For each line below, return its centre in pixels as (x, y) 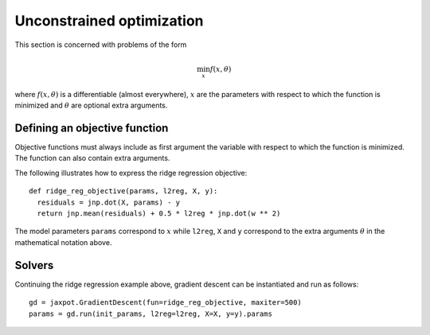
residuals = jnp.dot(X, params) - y (109, 202)
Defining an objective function (92, 128)
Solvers (34, 265)
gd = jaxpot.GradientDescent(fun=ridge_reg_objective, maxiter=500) (165, 303)
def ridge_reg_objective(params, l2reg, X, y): (123, 191)
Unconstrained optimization (109, 21)
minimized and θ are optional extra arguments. (91, 105)
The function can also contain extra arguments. (92, 158)
